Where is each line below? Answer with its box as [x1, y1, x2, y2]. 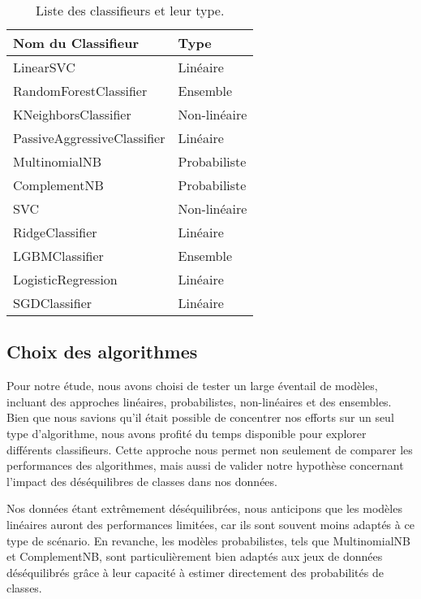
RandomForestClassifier [13, 81, 148, 100]
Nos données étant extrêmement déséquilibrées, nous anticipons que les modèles [6, 500, 402, 517]
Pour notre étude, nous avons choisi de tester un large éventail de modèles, [6, 377, 378, 394]
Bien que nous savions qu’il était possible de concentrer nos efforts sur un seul [6, 409, 394, 426]
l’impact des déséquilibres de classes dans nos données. [6, 472, 277, 489]
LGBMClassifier [13, 246, 104, 265]
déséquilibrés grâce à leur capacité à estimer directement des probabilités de [6, 563, 384, 580]
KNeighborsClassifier [13, 105, 131, 124]
